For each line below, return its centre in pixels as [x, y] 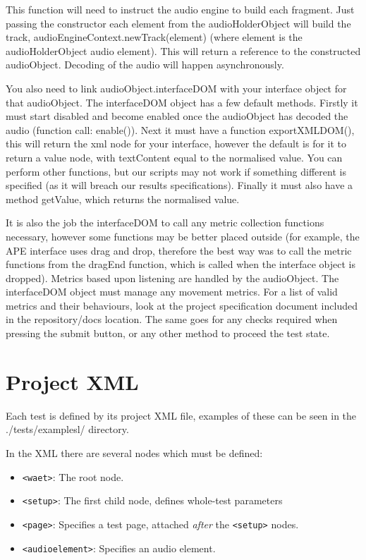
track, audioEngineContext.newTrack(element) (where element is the [154, 37]
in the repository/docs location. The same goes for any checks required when [172, 319]
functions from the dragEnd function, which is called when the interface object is [181, 264]
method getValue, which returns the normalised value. [123, 199]
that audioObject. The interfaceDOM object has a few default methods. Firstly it [182, 102]
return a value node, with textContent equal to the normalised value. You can [174, 157]
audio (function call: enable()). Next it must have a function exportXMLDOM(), [180, 129]
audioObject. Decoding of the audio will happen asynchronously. [145, 65]
